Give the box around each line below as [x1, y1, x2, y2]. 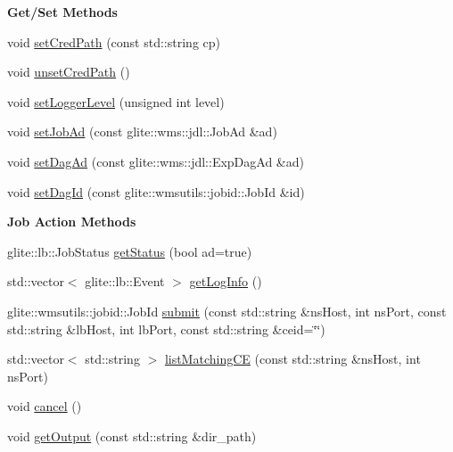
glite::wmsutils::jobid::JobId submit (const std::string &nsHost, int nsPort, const [7, 301, 447, 320]
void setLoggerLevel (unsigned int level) [7, 92, 225, 111]
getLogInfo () [189, 272, 262, 291]
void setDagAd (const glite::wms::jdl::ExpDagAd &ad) [7, 152, 304, 170]
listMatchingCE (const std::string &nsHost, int [164, 349, 421, 368]
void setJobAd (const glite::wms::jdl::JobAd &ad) [7, 122, 277, 141]
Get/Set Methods [7, 3, 118, 21]
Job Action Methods [7, 212, 136, 231]
